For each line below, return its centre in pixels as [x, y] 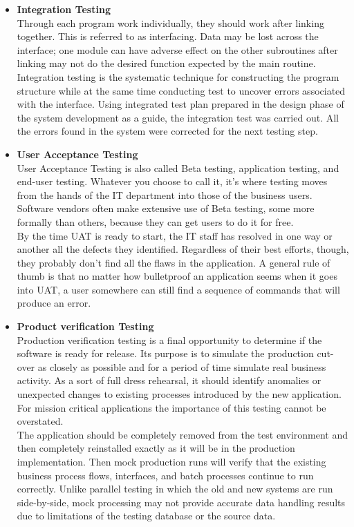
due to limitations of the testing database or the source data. [146, 516]
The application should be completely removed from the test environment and [183, 434]
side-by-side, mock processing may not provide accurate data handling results [181, 502]
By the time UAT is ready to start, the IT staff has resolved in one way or [175, 235]
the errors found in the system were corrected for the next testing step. [167, 131]
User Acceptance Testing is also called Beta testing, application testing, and [178, 167]
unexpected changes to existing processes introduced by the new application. [179, 394]
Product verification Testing [85, 326]
